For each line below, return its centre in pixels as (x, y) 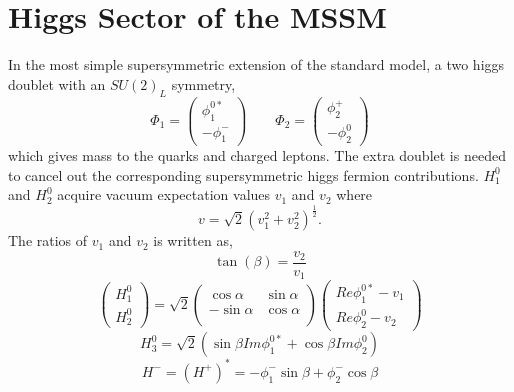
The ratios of (48, 240)
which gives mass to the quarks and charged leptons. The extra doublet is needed (257, 155)
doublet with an (57, 83)
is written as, (193, 240)
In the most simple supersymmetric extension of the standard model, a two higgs (256, 64)
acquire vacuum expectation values (164, 194)
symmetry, (203, 83)
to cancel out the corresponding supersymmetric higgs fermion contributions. (243, 174)
